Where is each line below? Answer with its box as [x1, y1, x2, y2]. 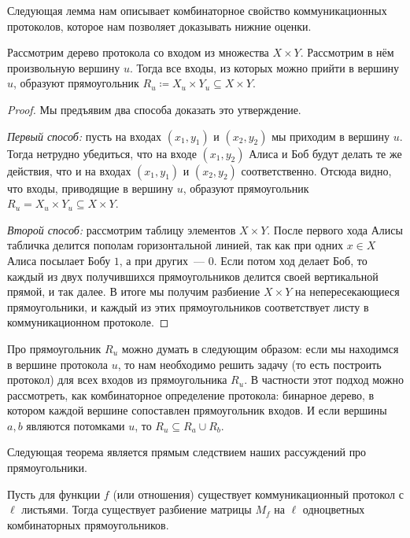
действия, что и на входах [7, 162, 131, 179]
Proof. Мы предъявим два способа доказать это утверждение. [7, 101, 301, 117]
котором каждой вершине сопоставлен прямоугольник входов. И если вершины [7, 402, 387, 418]
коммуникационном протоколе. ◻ [7, 314, 169, 330]
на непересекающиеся [294, 283, 400, 300]
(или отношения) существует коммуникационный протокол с [113, 485, 404, 502]
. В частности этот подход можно [244, 371, 404, 388]
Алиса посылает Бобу [7, 252, 111, 268]
